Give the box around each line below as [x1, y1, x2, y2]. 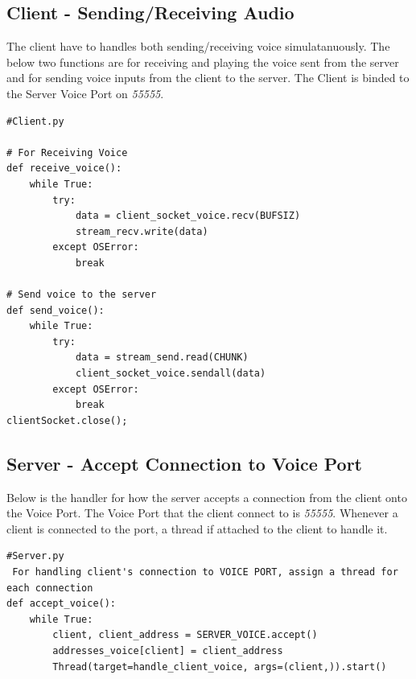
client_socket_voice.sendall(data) [75, 368, 266, 380]
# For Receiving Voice [6, 146, 128, 158]
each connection [6, 582, 93, 594]
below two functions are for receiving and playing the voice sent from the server [6, 53, 399, 70]
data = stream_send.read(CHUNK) [75, 352, 249, 364]
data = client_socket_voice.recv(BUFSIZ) [75, 210, 301, 222]
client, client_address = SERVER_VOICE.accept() [52, 629, 318, 641]
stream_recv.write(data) [75, 225, 208, 237]
